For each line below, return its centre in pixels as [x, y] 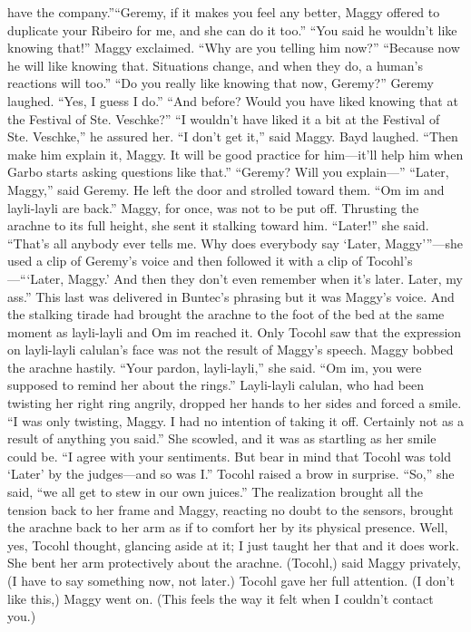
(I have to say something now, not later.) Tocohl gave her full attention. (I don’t [231, 580]
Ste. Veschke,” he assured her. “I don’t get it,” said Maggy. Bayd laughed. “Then [233, 136]
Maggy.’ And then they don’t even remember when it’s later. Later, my [265, 278]
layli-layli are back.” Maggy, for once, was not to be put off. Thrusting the [213, 207]
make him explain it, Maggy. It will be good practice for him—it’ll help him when [235, 154]
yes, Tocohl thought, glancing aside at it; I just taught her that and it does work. [233, 544]
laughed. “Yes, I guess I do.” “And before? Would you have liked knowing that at [233, 100]
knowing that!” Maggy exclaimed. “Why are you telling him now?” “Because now [234, 48]
